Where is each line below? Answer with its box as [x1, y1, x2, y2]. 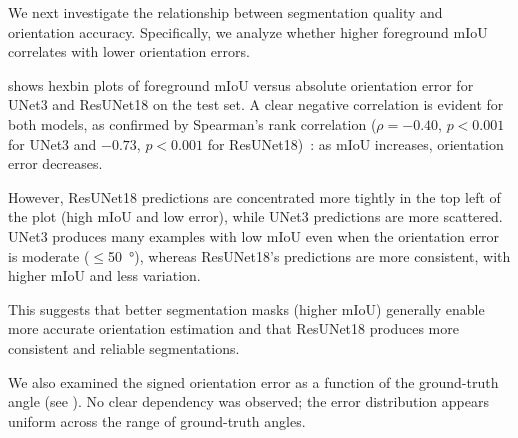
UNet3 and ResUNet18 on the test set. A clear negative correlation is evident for [8, 94, 504, 115]
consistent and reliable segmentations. [8, 337, 240, 358]
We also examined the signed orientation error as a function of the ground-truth [8, 371, 499, 392]
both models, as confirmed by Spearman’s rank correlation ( [8, 113, 377, 134]
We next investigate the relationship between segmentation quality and [8, 2, 443, 22]
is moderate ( [8, 245, 90, 266]
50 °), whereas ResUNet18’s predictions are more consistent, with [108, 245, 511, 266]
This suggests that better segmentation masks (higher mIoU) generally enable [8, 298, 485, 319]
